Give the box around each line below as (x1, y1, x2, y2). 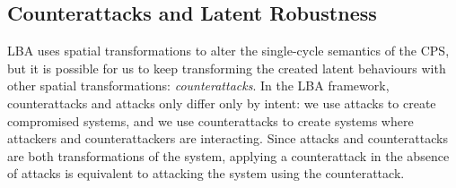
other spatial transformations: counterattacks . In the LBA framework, (7, 76, 390, 95)
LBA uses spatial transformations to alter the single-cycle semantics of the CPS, (7, 41, 450, 60)
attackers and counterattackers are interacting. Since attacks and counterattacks (7, 129, 448, 148)
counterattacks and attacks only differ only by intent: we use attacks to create (7, 93, 436, 112)
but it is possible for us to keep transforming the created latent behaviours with (7, 58, 446, 77)
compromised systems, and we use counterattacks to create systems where (7, 111, 414, 130)
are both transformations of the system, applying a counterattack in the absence (7, 146, 450, 165)
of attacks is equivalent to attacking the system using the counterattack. (7, 164, 405, 183)
